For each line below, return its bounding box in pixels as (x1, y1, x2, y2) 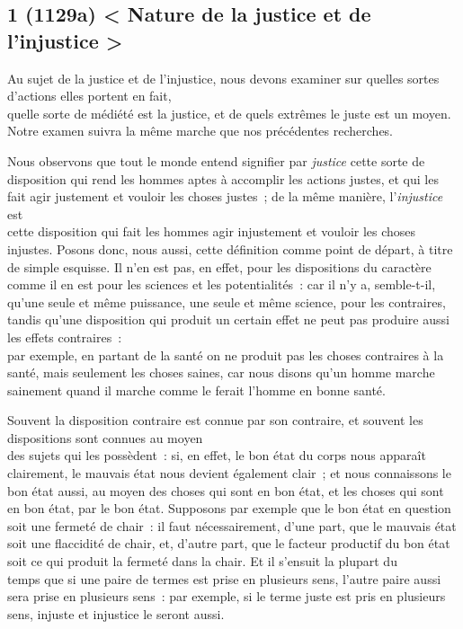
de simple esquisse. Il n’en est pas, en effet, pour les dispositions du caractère (7, 257, 432, 276)
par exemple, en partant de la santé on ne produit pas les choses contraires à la (7, 345, 444, 364)
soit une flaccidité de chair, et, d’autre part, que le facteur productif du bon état (7, 534, 450, 553)
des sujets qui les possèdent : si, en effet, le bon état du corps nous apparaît (7, 446, 426, 465)
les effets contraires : (7, 327, 122, 346)
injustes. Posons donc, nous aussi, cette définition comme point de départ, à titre (7, 239, 453, 258)
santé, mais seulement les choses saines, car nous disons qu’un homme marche (7, 363, 435, 382)
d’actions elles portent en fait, (7, 86, 172, 105)
